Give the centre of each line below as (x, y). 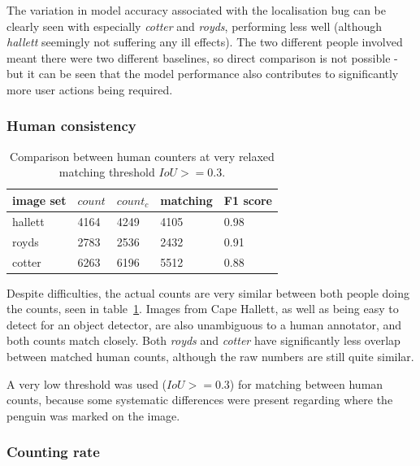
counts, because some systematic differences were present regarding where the (200, 400)
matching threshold (107, 172)
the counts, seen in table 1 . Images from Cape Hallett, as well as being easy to (203, 309)
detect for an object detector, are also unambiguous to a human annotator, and (204, 324)
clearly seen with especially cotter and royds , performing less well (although (195, 26)
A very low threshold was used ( (87, 383)
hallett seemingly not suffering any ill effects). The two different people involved (205, 42)
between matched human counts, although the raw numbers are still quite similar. (210, 356)
